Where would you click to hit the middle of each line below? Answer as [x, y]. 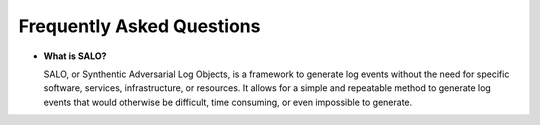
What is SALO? [75, 56]
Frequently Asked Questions [139, 26]
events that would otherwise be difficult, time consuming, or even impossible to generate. [228, 102]
